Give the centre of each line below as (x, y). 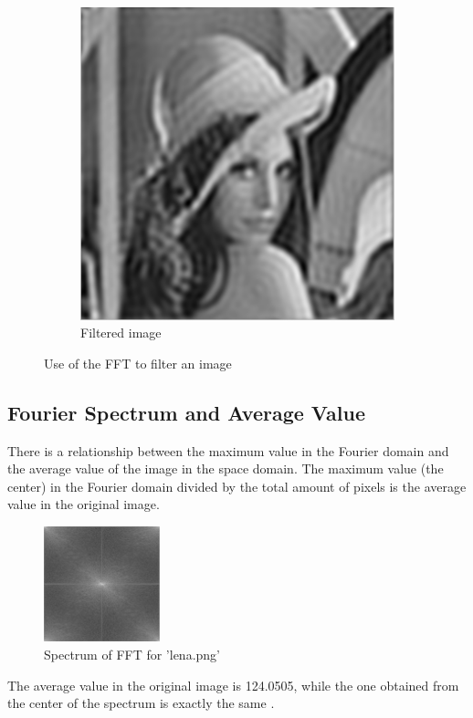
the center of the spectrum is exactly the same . (141, 703)
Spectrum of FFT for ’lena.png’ (132, 655)
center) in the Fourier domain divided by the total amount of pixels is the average (237, 486)
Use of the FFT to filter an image (138, 363)
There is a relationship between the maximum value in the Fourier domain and (228, 450)
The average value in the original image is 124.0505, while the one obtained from (233, 685)
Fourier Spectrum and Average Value (186, 412)
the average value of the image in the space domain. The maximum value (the (226, 468)
